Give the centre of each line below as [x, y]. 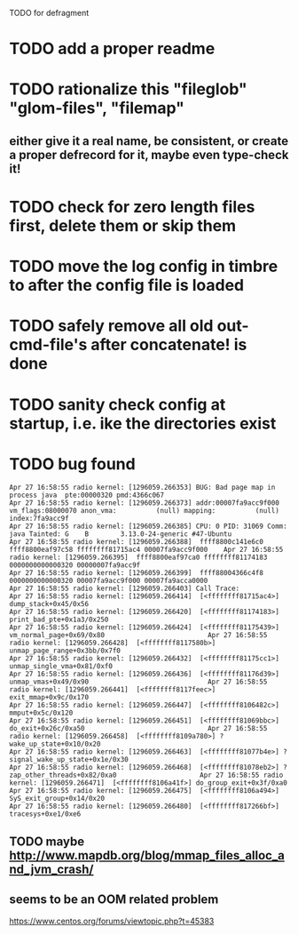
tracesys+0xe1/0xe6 [45, 814]
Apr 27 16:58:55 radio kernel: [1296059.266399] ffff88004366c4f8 [137, 573]
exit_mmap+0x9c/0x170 [49, 698]
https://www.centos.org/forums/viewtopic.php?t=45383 [112, 921]
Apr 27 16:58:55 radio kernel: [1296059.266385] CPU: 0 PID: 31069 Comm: [149, 527]
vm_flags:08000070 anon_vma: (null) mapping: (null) [144, 511]
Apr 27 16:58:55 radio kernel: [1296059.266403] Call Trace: [125, 589]
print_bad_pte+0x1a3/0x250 [59, 620]
